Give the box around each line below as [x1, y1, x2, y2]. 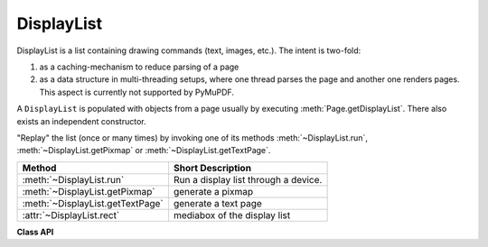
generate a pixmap [173, 185, 253, 197]
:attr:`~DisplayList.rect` [22, 208, 120, 221]
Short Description [173, 161, 252, 174]
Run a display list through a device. [173, 173, 323, 186]
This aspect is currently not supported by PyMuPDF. [39, 87, 235, 97]
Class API [16, 226, 54, 237]
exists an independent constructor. [16, 115, 146, 126]
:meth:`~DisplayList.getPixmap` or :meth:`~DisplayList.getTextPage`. [16, 145, 271, 156]
